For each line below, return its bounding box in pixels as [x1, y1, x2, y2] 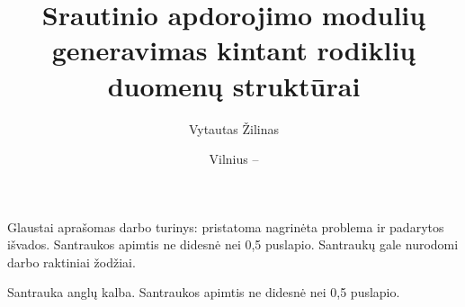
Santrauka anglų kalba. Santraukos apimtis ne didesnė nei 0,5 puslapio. [7, 283, 400, 302]
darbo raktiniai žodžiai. [7, 252, 136, 271]
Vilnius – [209, 149, 259, 168]
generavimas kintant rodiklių [51, 32, 416, 68]
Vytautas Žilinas [188, 119, 280, 138]
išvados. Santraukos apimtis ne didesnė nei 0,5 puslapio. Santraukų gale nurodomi [7, 235, 459, 254]
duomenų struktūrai [107, 67, 361, 104]
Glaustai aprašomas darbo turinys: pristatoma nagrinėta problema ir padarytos [7, 217, 444, 236]
